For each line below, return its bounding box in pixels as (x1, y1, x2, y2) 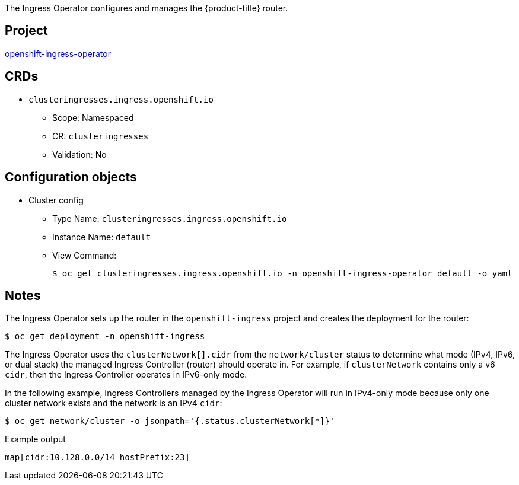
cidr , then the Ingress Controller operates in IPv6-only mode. (5, 369, 247, 380)
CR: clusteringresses (52, 130, 149, 141)
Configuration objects (5, 170, 137, 185)
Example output (5, 434, 66, 445)
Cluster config (28, 194, 84, 205)
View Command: (52, 250, 117, 260)
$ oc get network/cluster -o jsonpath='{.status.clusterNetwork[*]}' (5, 416, 335, 426)
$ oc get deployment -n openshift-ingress (5, 331, 205, 342)
